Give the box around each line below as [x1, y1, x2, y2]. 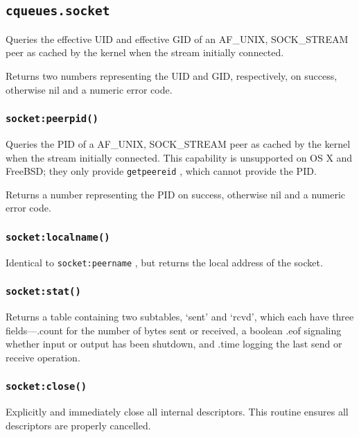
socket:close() [6, 381, 87, 393]
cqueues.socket [6, 3, 110, 19]
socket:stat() [6, 286, 81, 298]
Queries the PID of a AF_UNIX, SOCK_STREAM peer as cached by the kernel [6, 136, 351, 151]
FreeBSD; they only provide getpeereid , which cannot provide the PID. [6, 164, 317, 178]
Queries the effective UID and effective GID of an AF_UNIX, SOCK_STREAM [6, 31, 349, 46]
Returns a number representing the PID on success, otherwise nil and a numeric [6, 187, 346, 201]
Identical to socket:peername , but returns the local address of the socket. [6, 255, 323, 269]
